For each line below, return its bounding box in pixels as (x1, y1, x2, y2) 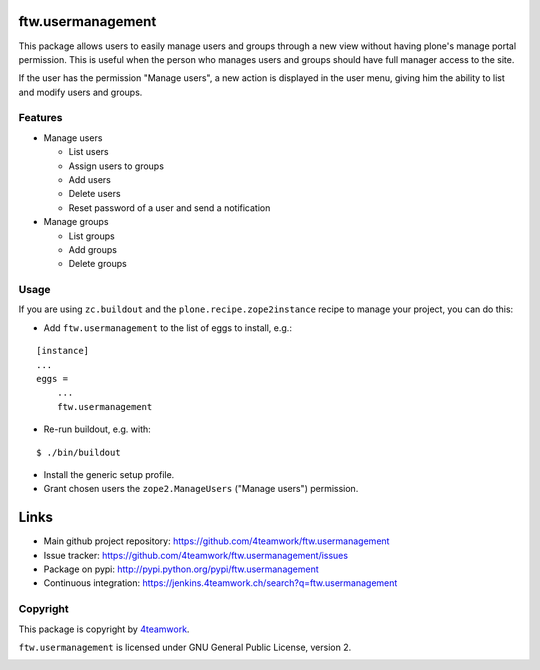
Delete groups (68, 258, 127, 270)
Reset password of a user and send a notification (68, 201, 271, 214)
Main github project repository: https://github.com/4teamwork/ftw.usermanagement (43, 535, 390, 547)
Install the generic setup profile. (43, 469, 175, 480)
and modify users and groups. (18, 86, 143, 98)
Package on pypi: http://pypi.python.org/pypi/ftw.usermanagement (43, 563, 319, 575)
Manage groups (43, 216, 109, 228)
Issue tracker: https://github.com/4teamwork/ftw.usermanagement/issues (43, 549, 349, 561)
